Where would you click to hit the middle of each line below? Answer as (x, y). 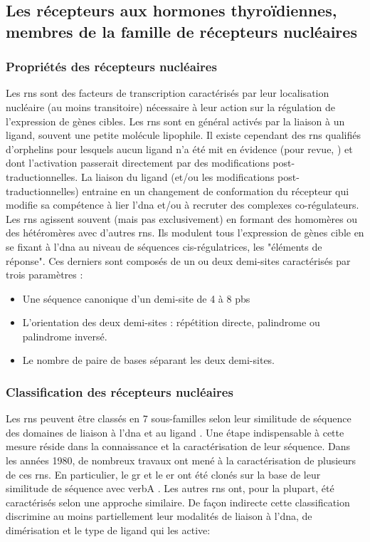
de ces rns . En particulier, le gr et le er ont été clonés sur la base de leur (163, 474)
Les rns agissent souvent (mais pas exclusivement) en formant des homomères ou (182, 218)
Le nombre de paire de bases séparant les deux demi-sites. (149, 360)
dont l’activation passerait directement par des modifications (138, 163)
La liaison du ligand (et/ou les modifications (178, 176)
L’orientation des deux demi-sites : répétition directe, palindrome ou (171, 322)
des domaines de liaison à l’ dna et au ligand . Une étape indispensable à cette (175, 432)
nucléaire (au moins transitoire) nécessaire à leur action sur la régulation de (171, 106)
